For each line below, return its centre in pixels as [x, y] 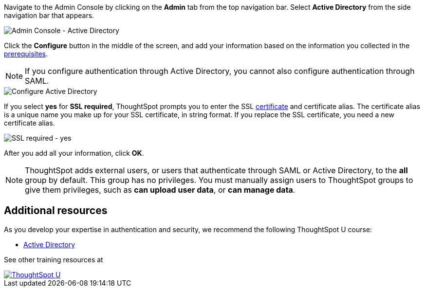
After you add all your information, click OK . [74, 153]
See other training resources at [54, 259]
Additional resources [56, 211]
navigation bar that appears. [49, 15]
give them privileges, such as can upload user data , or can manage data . [160, 190]
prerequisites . [26, 54]
